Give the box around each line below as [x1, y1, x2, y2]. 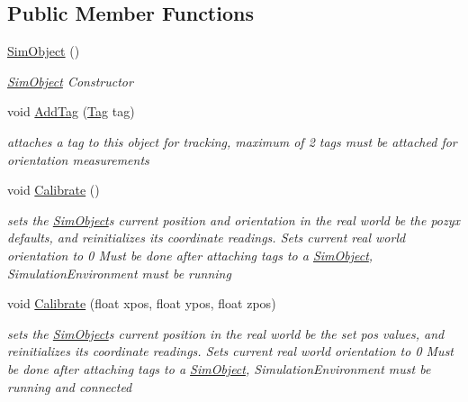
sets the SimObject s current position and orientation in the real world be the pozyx [7, 210, 460, 229]
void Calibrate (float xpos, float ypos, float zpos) [7, 294, 276, 313]
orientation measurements [7, 150, 149, 169]
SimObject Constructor [7, 71, 133, 90]
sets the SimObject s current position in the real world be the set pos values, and [7, 324, 445, 343]
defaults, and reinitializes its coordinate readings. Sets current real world [7, 228, 406, 247]
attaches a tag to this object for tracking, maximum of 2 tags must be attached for [7, 132, 457, 151]
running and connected [7, 377, 132, 396]
